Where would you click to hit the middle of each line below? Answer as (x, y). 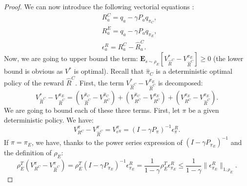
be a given (204, 110)
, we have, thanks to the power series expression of (107, 142)
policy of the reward (34, 82)
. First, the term (100, 82)
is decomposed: (180, 82)
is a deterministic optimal (194, 71)
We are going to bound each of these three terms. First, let (92, 110)
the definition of (28, 153)
